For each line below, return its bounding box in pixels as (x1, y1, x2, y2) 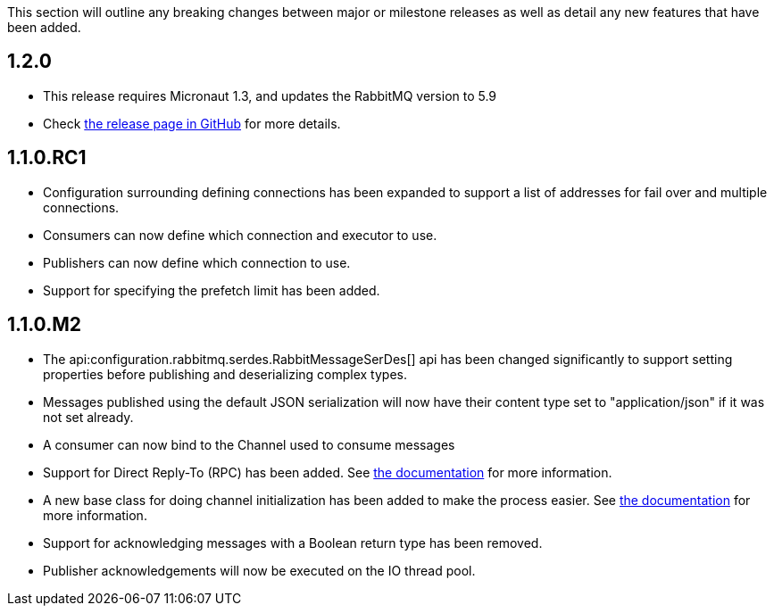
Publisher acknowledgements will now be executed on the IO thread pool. (43, 562, 476, 578)
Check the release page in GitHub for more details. (43, 115, 341, 131)
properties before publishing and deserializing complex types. (43, 366, 407, 382)
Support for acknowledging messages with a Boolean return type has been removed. (43, 534, 543, 551)
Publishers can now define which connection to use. (43, 254, 351, 270)
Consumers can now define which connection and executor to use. (43, 227, 437, 243)
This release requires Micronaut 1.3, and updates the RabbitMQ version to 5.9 (43, 87, 497, 104)
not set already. (43, 409, 134, 425)
